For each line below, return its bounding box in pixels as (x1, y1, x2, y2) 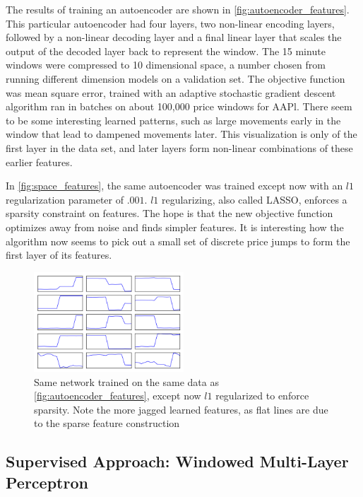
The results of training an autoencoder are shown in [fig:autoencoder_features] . (6, 2, 350, 16)
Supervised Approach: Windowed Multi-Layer (6, 450, 349, 472)
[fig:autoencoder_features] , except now (34, 388, 201, 403)
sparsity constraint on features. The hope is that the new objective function (6, 206, 333, 221)
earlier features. (6, 154, 73, 169)
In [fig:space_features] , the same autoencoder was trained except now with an (6, 178, 343, 193)
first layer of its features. (6, 247, 112, 262)
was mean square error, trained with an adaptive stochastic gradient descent (6, 85, 336, 100)
